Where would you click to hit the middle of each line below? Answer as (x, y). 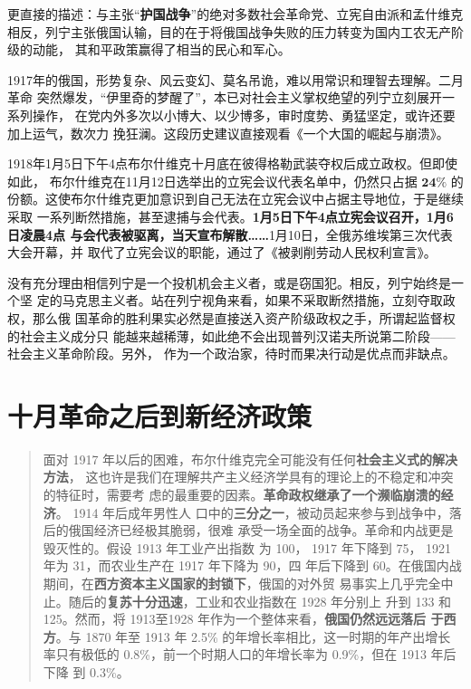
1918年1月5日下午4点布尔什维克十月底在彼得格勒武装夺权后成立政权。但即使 (232, 163)
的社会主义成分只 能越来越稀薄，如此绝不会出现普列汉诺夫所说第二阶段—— (231, 335)
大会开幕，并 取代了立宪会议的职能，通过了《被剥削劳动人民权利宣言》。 (222, 252)
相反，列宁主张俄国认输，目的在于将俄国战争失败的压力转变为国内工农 (216, 31)
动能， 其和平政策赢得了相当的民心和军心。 (161, 49)
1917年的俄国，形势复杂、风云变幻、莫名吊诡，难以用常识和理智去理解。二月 (235, 79)
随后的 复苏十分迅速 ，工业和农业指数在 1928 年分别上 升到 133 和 (260, 601)
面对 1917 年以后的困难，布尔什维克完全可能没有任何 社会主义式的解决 (250, 459)
